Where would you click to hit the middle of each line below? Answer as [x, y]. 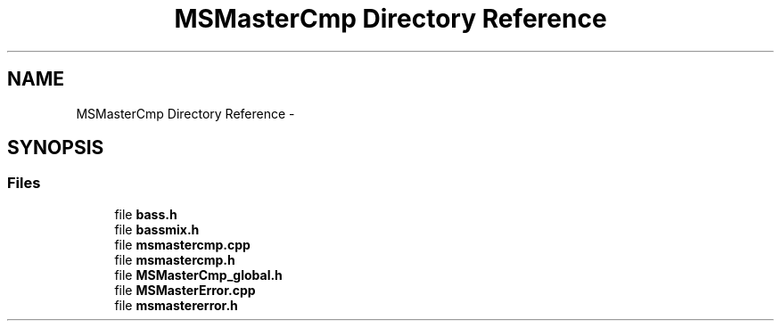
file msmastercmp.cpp [182, 244]
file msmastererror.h [176, 305]
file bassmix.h [157, 229]
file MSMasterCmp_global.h [198, 275]
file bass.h [146, 214]
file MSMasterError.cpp [185, 290]
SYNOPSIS [56, 148]
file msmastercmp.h [175, 259]
